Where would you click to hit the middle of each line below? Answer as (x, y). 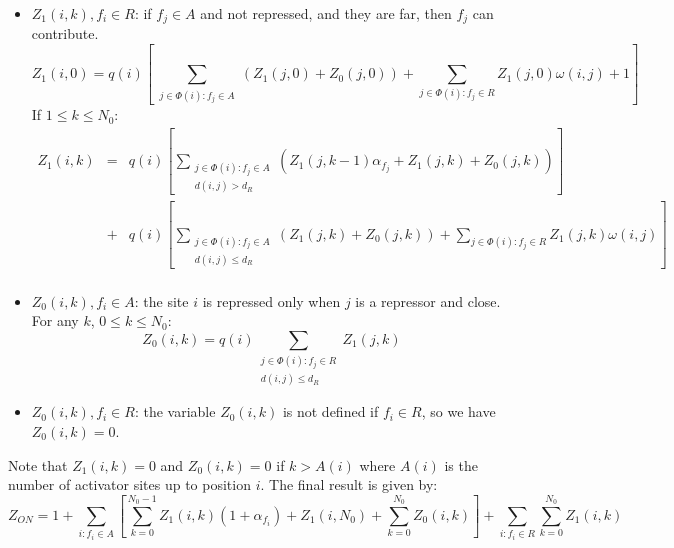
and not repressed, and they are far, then (326, 13)
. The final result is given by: (349, 484)
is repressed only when (271, 300)
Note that (38, 464)
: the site (161, 300)
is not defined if (330, 411)
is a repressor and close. (428, 300)
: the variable (175, 411)
